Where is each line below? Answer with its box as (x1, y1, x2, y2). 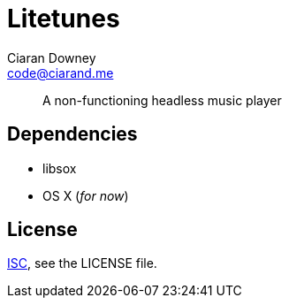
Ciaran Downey (7, 50, 96, 65)
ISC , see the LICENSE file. (7, 255, 157, 271)
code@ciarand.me (7, 65, 114, 80)
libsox (42, 160, 77, 176)
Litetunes (7, 4, 120, 34)
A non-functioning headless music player (42, 92, 282, 108)
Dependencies (7, 123, 138, 146)
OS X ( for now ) (42, 187, 129, 203)
